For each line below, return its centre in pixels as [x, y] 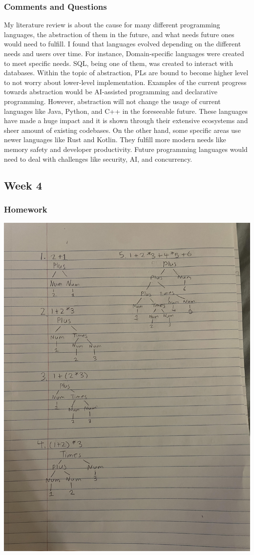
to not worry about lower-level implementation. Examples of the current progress [125, 82]
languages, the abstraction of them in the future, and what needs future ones [119, 34]
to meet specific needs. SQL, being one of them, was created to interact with [119, 63]
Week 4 [23, 185]
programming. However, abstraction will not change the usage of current [112, 101]
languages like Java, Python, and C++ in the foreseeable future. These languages [126, 111]
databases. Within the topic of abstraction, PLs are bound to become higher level [126, 73]
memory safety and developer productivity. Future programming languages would [126, 149]
